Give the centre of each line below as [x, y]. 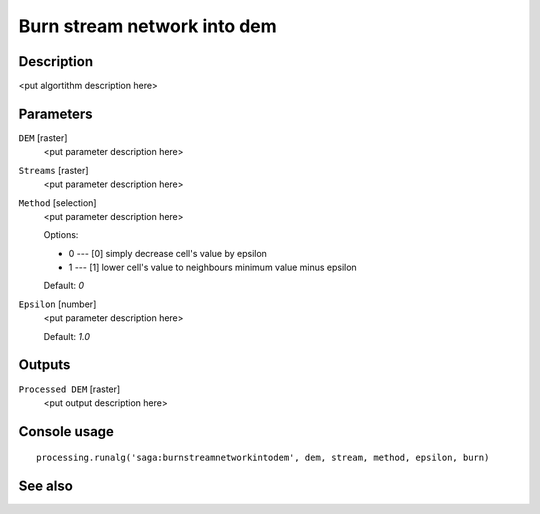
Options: [61, 235]
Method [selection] [57, 202]
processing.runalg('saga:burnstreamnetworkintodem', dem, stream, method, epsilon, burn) [263, 458]
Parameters [55, 113]
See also [46, 486]
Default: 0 [64, 286]
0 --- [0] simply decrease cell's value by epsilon [167, 253]
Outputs [44, 365]
